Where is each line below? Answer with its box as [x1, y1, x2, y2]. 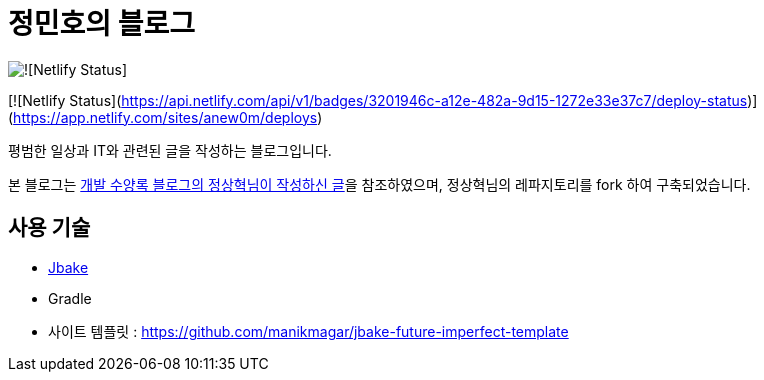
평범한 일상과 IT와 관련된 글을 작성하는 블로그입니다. [8, 141, 332, 159]
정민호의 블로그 [8, 7, 195, 41]
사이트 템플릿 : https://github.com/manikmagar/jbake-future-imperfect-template [48, 322, 569, 340]
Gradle [48, 289, 92, 307]
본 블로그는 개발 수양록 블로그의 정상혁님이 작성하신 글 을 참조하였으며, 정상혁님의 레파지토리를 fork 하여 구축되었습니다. [8, 175, 751, 193]
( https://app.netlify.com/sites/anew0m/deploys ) [8, 108, 323, 126]
